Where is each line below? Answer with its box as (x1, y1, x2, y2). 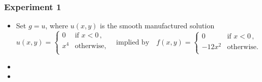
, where (45, 20, 68, 31)
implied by (116, 38, 150, 46)
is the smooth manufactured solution (100, 20, 215, 31)
